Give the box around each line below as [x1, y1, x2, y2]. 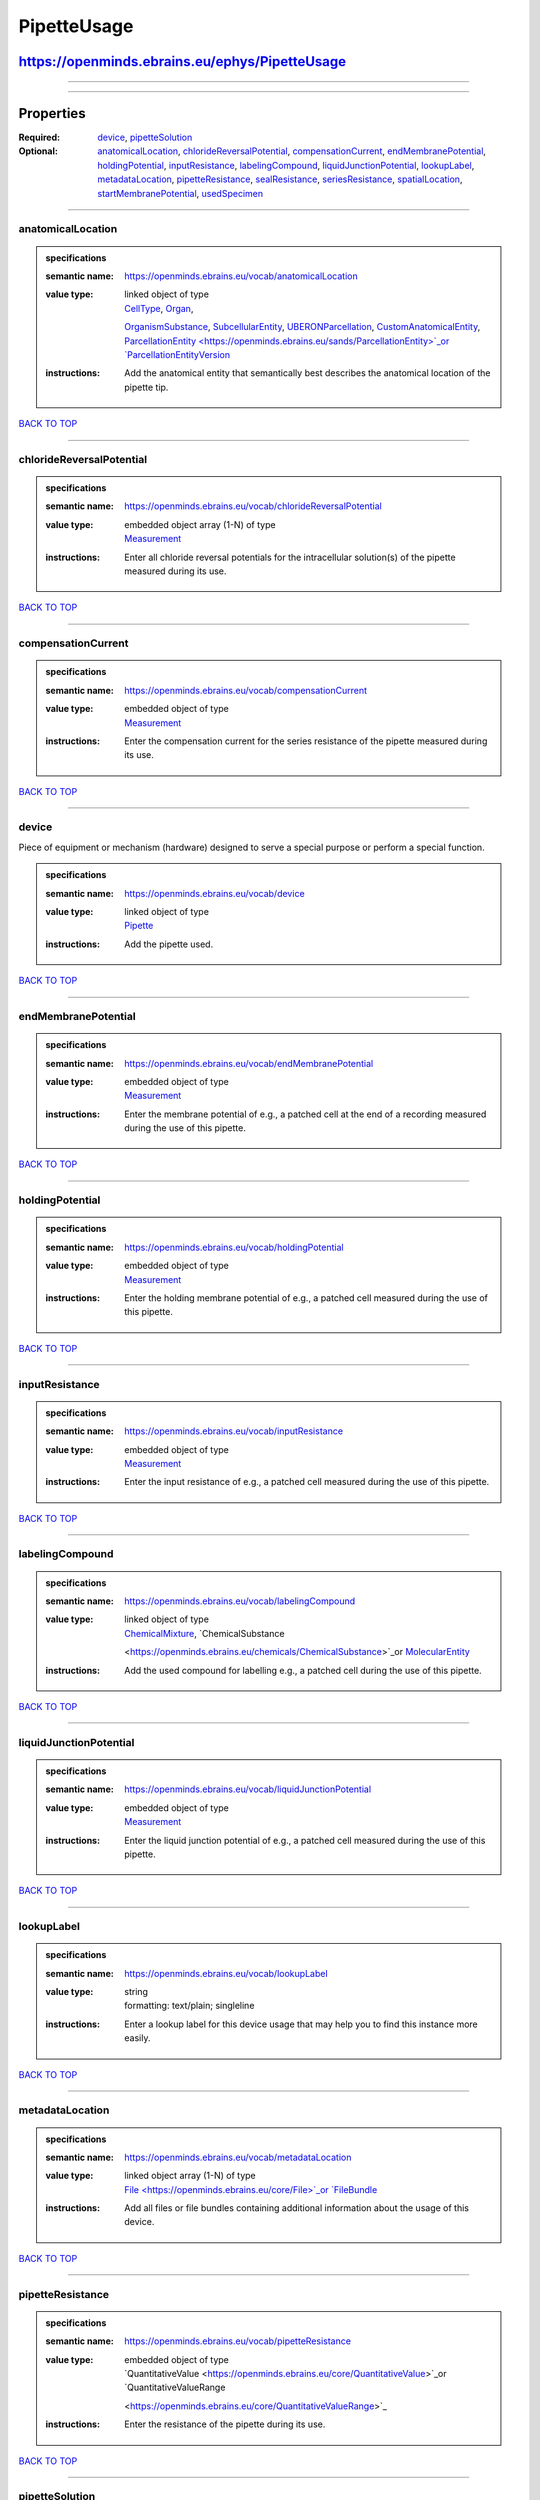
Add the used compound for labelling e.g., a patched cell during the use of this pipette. [124, 1664, 482, 1676]
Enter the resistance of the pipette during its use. [124, 2418, 326, 2430]
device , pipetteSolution [97, 131, 193, 144]
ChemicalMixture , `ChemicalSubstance [124, 1627, 285, 1639]
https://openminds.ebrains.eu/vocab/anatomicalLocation [124, 270, 359, 282]
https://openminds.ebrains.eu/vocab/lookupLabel [124, 1967, 329, 1979]
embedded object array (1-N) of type [124, 518, 276, 530]
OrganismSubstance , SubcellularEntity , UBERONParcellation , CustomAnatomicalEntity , [124, 321, 481, 333]
